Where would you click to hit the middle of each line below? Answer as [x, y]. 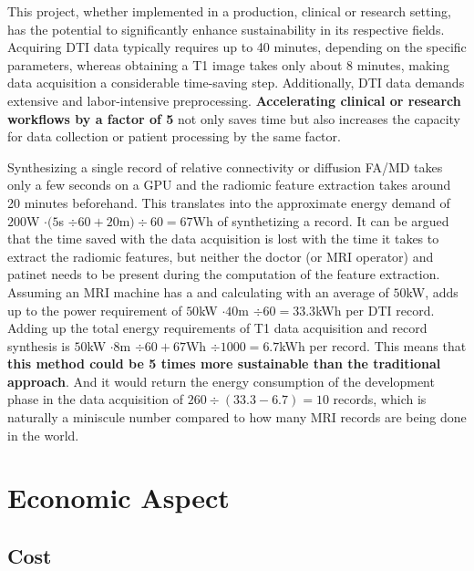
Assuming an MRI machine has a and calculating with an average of [198, 291]
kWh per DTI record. [375, 310]
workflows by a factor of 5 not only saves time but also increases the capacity [234, 118]
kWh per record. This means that [373, 345]
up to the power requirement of [95, 310]
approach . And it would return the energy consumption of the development [221, 381]
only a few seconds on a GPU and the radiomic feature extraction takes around [229, 185]
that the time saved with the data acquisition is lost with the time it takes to [223, 239]
